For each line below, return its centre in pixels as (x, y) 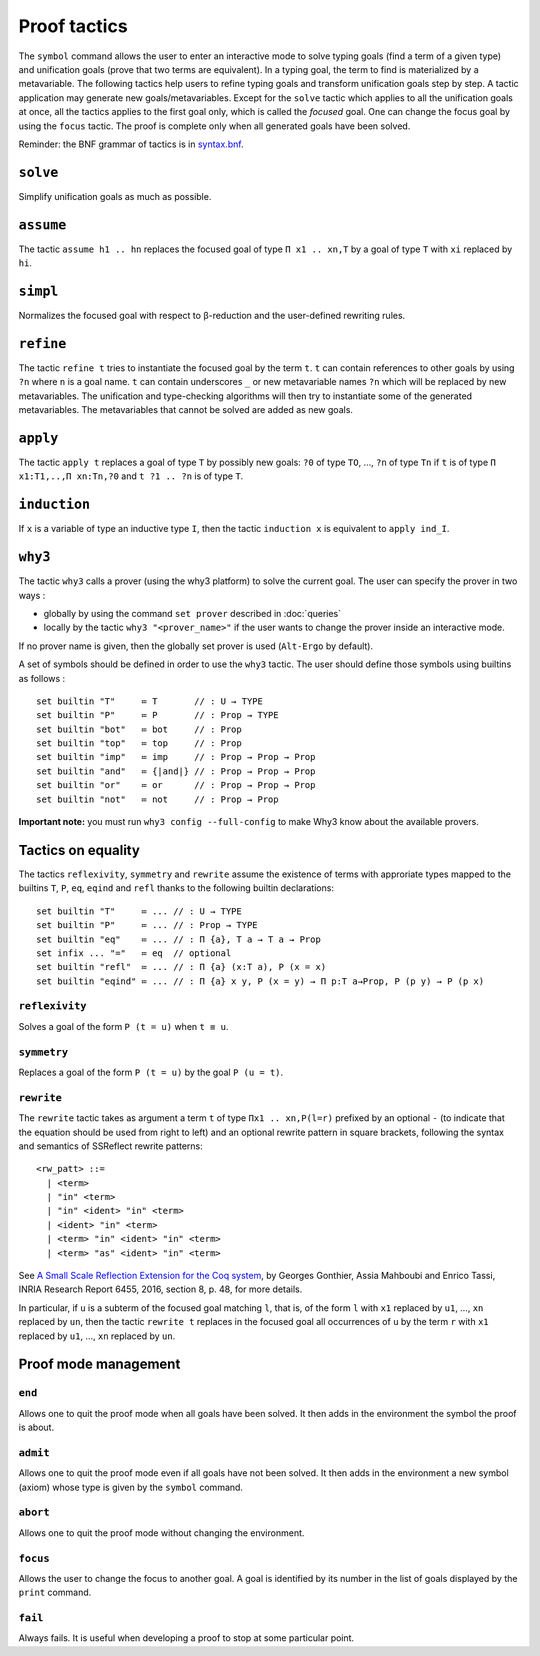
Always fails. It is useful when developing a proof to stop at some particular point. (186, 1638)
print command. (55, 1592)
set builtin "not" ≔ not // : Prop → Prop (157, 799)
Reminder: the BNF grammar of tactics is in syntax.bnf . (131, 144)
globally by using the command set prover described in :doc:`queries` (192, 613)
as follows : (42, 678)
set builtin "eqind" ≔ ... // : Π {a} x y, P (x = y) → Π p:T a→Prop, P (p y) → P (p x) (260, 981)
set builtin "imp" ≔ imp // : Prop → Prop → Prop (176, 757)
